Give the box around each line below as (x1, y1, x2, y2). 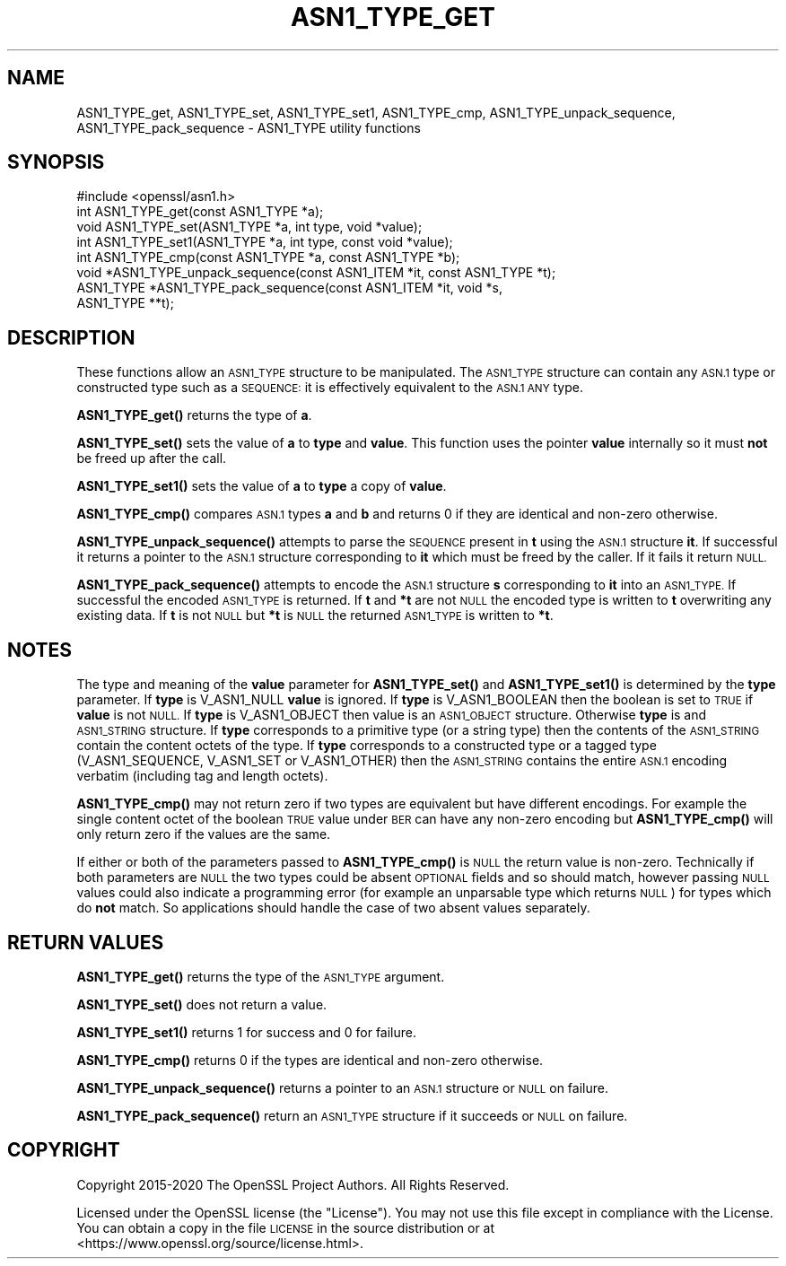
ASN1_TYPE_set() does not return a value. (76, 996, 327, 1012)
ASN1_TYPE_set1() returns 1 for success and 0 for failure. (76, 1024, 417, 1040)
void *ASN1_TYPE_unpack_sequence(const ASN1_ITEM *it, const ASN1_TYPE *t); (76, 265, 556, 281)
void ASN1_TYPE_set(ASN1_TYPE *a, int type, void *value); (76, 219, 423, 235)
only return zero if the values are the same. (76, 826, 331, 843)
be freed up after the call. (76, 450, 227, 467)
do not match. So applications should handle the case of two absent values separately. (76, 900, 590, 916)
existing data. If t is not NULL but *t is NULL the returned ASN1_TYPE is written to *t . (76, 607, 554, 624)
